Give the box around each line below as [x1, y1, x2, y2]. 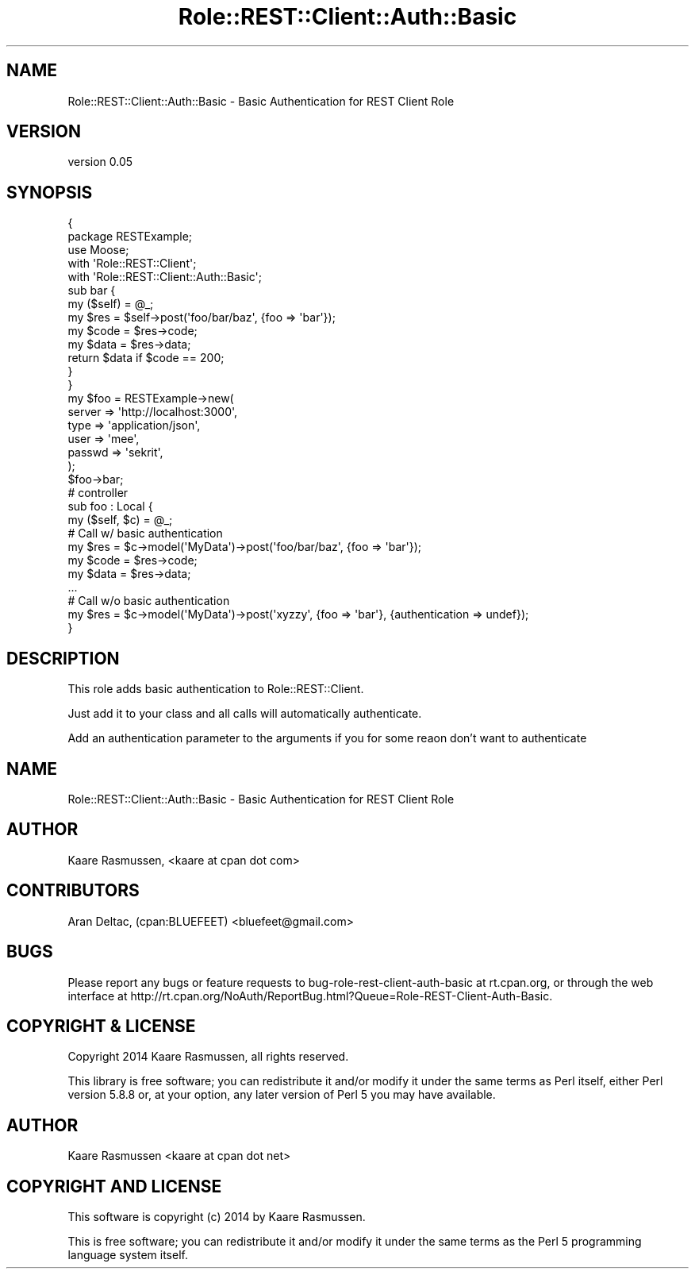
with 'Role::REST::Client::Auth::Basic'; [67, 270, 262, 284]
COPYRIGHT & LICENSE [6, 1015, 196, 1036]
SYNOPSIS [6, 182, 93, 202]
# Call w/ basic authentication [67, 526, 223, 541]
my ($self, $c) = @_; [67, 513, 173, 527]
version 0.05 [67, 155, 133, 169]
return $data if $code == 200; [67, 351, 225, 365]
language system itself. [67, 1248, 188, 1262]
